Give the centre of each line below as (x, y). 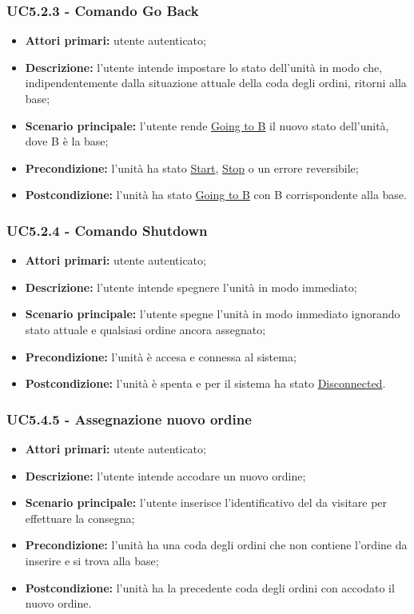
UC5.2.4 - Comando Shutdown (107, 230)
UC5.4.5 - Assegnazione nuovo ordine (129, 419)
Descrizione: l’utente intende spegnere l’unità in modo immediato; (191, 287)
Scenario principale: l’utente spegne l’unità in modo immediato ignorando (213, 314)
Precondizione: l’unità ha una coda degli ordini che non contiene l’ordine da (216, 545)
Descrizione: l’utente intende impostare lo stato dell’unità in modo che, (204, 67)
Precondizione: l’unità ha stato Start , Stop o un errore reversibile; (192, 167)
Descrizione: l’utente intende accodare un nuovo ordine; (165, 475)
